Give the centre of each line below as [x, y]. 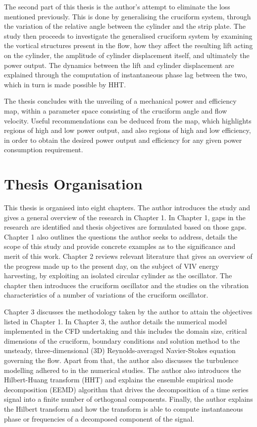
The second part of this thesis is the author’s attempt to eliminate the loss [117, 6]
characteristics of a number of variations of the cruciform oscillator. [106, 295]
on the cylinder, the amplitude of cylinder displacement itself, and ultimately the [127, 55]
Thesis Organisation [73, 184]
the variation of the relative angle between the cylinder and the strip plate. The [125, 26]
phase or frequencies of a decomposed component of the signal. [99, 418]
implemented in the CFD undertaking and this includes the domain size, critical [126, 331]
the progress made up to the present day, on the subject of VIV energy [112, 266]
